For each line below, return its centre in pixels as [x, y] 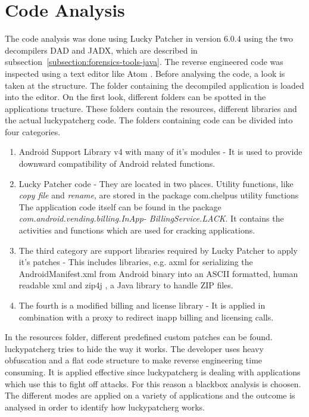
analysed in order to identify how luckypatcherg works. [105, 407]
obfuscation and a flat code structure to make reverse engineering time [134, 360]
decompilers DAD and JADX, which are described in [101, 50]
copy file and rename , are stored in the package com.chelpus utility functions [159, 195]
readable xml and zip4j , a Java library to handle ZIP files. [126, 285]
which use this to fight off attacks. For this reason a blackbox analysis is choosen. [153, 383]
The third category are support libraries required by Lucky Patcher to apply [158, 250]
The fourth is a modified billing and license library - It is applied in [142, 305]
